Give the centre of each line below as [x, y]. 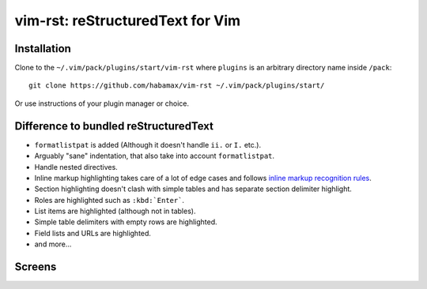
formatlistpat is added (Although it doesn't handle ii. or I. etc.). [147, 144]
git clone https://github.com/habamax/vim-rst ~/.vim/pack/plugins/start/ [177, 86]
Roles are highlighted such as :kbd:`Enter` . [110, 200]
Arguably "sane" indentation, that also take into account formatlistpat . [155, 156]
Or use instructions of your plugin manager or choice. [102, 103]
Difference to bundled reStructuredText [114, 126]
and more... [53, 244]
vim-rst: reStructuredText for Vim [128, 21]
